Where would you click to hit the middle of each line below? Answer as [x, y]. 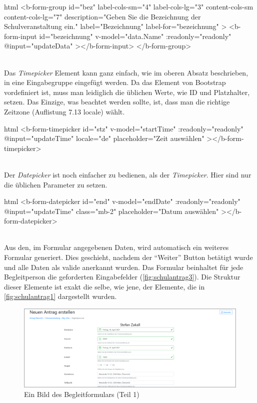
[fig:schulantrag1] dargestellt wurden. [60, 296]
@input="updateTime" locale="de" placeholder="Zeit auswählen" [104, 138]
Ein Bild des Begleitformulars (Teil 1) [82, 394]
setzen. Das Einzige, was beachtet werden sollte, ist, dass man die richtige [117, 102]
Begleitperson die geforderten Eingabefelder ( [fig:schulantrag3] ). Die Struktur [122, 277]
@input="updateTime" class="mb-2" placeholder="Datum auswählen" [111, 211]
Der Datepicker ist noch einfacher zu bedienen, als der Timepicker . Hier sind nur [128, 174]
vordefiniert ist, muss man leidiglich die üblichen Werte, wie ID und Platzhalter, [127, 92]
